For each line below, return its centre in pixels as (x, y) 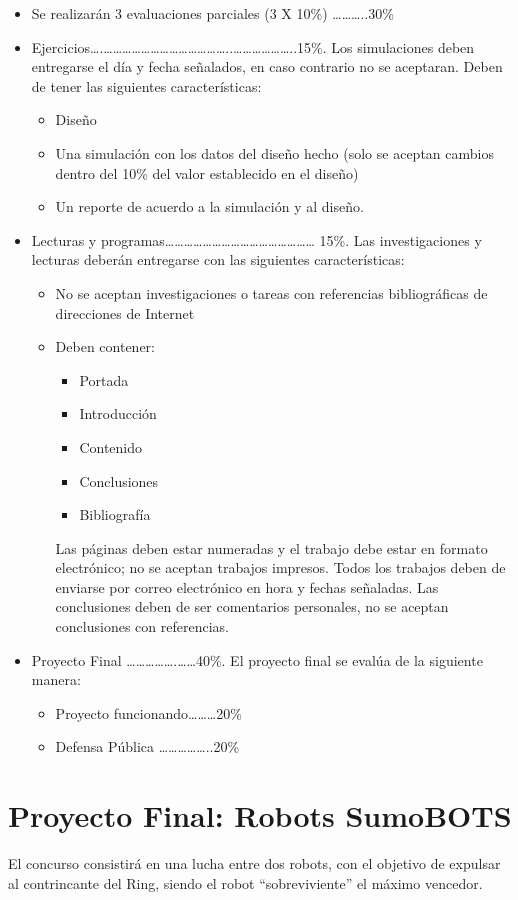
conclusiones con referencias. (142, 626)
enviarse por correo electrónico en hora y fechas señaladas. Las (247, 586)
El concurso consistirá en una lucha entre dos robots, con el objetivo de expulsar (254, 863)
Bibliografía (115, 514)
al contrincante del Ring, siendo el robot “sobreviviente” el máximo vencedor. (245, 882)
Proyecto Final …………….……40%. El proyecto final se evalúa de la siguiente (257, 659)
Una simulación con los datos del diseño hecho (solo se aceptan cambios (274, 152)
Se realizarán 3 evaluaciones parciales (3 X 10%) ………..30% (212, 13)
